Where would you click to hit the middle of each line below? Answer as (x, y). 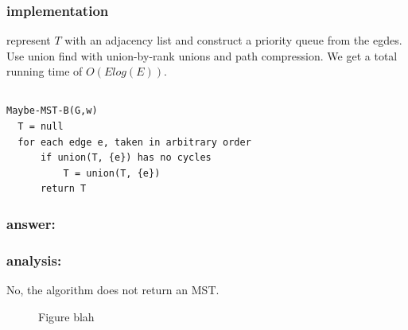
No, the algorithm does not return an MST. (113, 290)
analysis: (34, 260)
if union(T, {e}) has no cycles (126, 158)
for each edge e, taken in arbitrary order (134, 142)
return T (63, 189)
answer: (31, 223)
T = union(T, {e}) (112, 173)
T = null (41, 126)
